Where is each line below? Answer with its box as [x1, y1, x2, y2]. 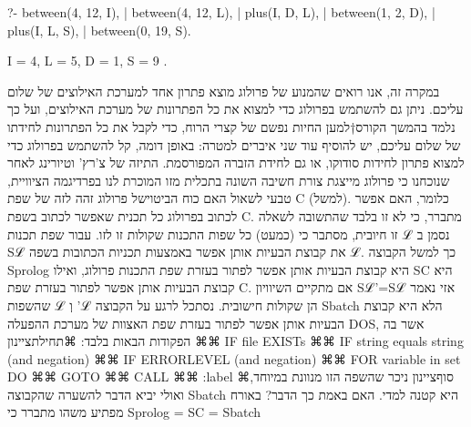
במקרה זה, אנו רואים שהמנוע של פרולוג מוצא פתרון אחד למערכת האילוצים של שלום [7, 81, 440, 100]
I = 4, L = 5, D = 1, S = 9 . [7, 51, 168, 70]
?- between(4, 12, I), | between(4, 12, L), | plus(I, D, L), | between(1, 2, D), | [7, 3, 435, 21]
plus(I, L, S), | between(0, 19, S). [7, 20, 191, 39]
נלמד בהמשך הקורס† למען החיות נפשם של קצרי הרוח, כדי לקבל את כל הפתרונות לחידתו [7, 117, 456, 136]
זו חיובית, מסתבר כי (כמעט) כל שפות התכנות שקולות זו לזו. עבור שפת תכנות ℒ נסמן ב [7, 224, 450, 243]
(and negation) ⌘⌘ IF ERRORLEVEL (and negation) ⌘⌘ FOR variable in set [7, 349, 461, 368]
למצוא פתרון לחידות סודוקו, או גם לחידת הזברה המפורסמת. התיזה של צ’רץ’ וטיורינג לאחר [7, 153, 465, 172]
